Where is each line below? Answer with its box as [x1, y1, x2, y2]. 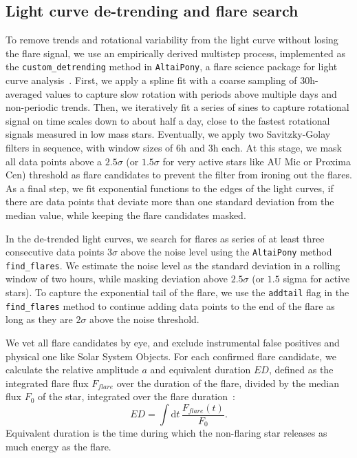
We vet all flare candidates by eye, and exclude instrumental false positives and [6, 335, 340, 349]
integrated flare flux [6, 375, 89, 390]
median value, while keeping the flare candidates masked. [6, 207, 246, 222]
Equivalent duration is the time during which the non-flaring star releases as [6, 426, 327, 440]
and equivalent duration [150, 362, 251, 377]
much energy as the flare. [6, 439, 111, 454]
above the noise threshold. [89, 312, 199, 326]
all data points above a [6, 154, 102, 168]
